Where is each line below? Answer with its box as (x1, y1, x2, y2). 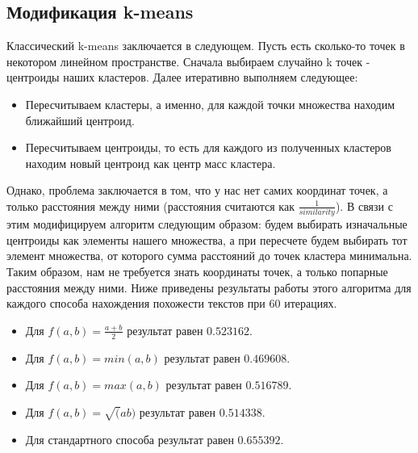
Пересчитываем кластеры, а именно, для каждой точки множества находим (25, 95, 395, 112)
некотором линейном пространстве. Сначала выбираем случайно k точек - (6, 52, 370, 69)
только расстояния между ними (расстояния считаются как (6, 197, 295, 214)
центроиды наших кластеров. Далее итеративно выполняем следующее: (6, 69, 358, 86)
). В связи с (335, 197, 393, 214)
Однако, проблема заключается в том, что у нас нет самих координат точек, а (6, 182, 388, 199)
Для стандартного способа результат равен (25, 430, 234, 447)
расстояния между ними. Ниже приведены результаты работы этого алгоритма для (6, 279, 412, 296)
